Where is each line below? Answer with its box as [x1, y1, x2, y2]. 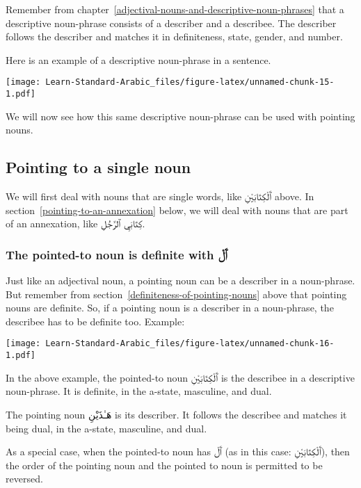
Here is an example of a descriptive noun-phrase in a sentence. [6, 52, 271, 67]
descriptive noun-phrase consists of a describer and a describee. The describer [6, 15, 337, 30]
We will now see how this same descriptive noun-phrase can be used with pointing [6, 108, 355, 123]
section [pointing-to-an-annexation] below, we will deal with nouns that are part [6, 202, 348, 217]
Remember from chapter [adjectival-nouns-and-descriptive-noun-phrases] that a [6, 2, 344, 16]
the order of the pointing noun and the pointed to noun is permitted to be [6, 457, 323, 472]
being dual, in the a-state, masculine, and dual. [6, 421, 207, 435]
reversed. [6, 471, 43, 486]
